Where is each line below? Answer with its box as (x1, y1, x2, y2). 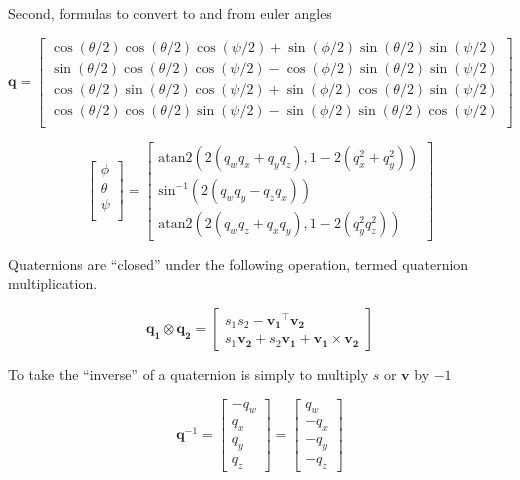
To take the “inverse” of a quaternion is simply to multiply (8, 364, 369, 385)
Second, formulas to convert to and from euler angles (8, 3, 332, 23)
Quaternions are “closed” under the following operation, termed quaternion (8, 253, 469, 274)
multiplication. (8, 273, 98, 294)
